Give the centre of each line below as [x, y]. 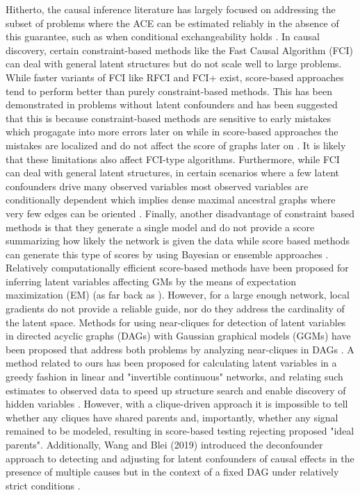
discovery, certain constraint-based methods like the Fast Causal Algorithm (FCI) [179, 50]
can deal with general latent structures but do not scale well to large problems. [174, 64]
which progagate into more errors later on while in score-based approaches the [172, 132]
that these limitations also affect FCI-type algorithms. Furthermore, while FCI [173, 159]
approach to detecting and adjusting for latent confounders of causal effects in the [180, 458]
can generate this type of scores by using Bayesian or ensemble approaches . [167, 254]
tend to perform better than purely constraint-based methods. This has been [169, 91]
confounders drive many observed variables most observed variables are [157, 186]
